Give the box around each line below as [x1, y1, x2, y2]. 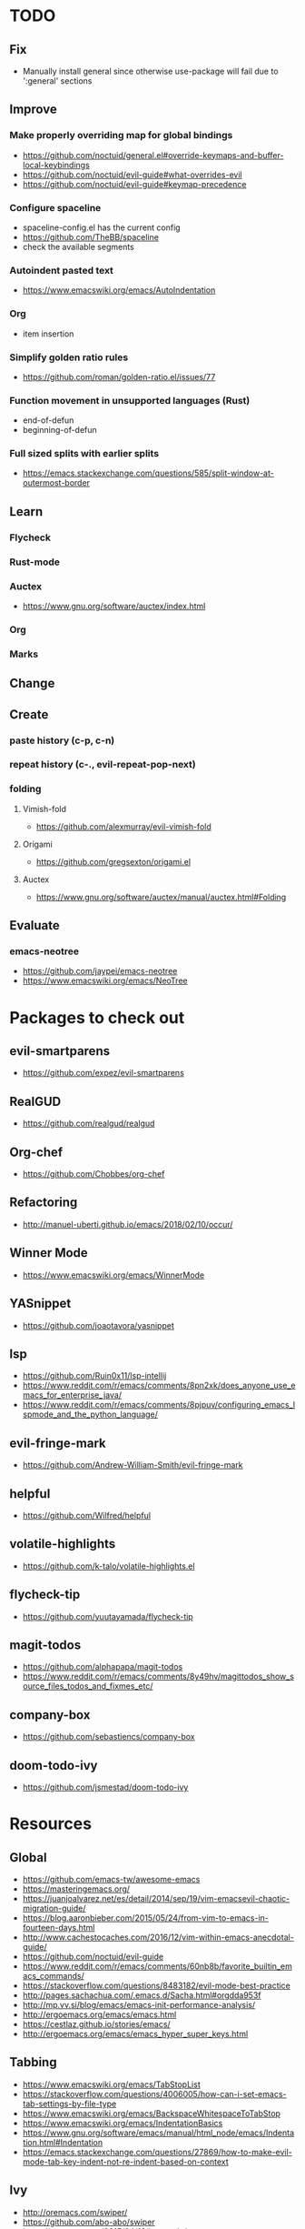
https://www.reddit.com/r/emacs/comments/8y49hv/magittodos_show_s [22, 1671, 295, 1682]
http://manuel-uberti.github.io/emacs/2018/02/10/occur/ [22, 1219, 233, 1230]
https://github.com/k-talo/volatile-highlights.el [22, 1561, 195, 1571]
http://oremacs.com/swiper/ [22, 2206, 128, 2217]
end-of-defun [22, 415, 74, 426]
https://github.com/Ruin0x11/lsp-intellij [22, 1371, 167, 1381]
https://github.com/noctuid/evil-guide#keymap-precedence [22, 178, 247, 189]
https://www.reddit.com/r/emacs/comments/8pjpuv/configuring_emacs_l [22, 1400, 296, 1411]
